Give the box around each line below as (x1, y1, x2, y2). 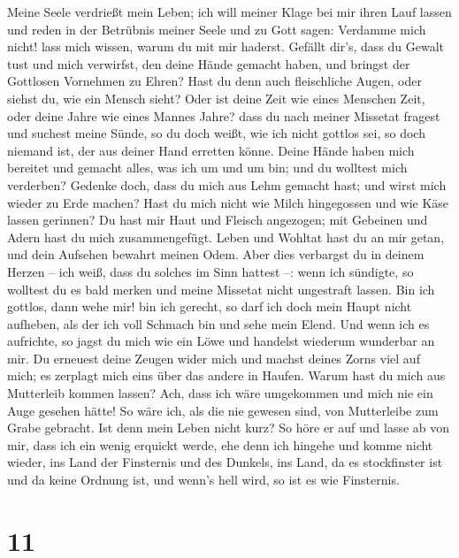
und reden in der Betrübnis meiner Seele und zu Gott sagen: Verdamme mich (7, 19, 426, 38)
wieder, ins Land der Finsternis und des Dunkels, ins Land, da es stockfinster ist (7, 453, 443, 471)
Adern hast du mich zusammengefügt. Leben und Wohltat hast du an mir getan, (7, 227, 445, 246)
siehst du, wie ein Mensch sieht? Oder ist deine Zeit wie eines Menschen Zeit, (7, 88, 425, 107)
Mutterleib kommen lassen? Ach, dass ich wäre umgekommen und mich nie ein (7, 384, 433, 402)
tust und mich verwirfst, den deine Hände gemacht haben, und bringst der (7, 54, 410, 73)
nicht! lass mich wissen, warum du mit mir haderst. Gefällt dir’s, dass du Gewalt (7, 37, 445, 56)
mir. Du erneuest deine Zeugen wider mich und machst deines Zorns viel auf (7, 348, 420, 367)
